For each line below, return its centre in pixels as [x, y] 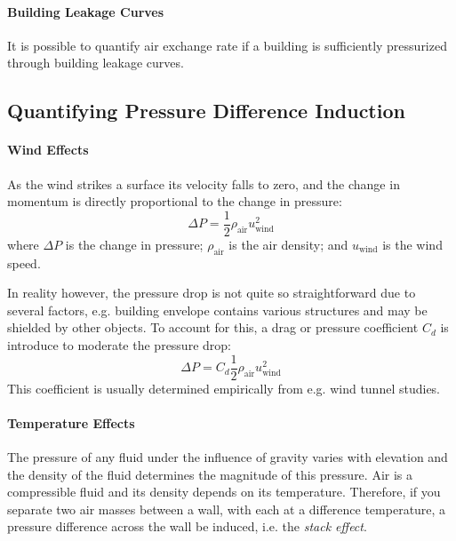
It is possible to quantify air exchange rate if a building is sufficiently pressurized [227, 45]
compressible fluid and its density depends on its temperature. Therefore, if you [224, 492]
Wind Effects [48, 150]
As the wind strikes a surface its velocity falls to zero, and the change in [204, 183]
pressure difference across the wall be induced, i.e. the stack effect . [187, 526]
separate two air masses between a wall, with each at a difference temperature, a [227, 509]
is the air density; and [288, 244]
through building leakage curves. [96, 63]
